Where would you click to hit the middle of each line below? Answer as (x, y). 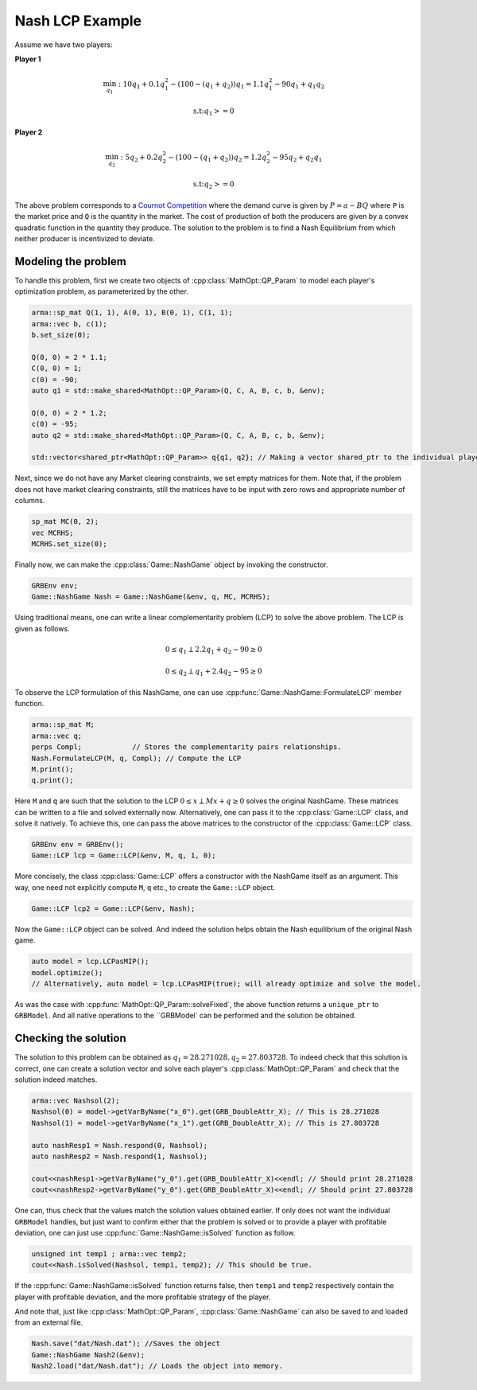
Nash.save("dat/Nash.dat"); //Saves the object (126, 1344)
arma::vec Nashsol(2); (76, 1101)
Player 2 (29, 132)
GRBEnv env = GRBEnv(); (78, 845)
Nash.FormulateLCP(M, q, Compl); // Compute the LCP (136, 758)
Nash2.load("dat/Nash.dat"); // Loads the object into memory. (157, 1366)
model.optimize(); (67, 972)
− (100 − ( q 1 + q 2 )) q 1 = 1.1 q (220, 85)
